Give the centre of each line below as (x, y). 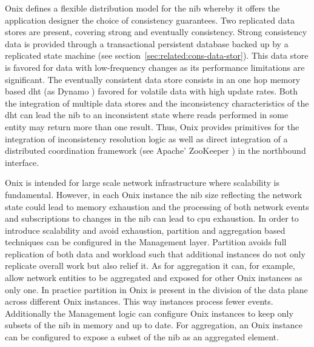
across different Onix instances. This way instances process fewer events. (139, 301)
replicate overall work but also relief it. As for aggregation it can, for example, (150, 266)
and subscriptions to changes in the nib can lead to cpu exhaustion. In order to (152, 218)
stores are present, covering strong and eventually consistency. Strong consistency (156, 32)
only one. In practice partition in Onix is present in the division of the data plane (156, 289)
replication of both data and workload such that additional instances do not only (155, 253)
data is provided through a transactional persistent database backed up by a (147, 43)
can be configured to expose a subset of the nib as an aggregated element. (142, 337)
